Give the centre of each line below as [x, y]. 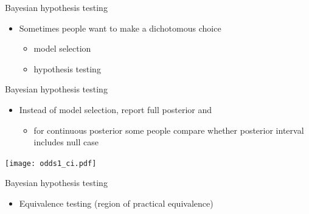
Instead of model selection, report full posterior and [115, 109]
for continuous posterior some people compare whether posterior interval [169, 130]
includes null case [66, 142]
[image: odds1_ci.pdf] [51, 163]
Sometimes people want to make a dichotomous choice [120, 28]
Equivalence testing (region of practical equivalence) [116, 203]
